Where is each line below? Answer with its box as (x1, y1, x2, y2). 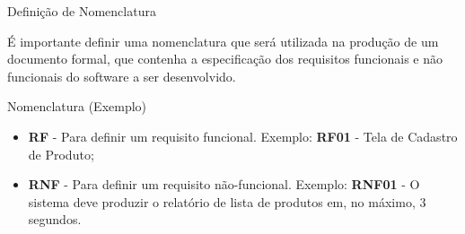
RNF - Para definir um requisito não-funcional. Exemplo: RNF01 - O (28, 175, 420, 194)
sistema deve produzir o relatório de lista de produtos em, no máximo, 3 (28, 192, 426, 211)
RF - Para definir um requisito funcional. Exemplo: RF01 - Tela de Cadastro (28, 126, 458, 145)
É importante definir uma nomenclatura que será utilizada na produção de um (7, 31, 439, 50)
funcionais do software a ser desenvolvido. (7, 66, 236, 85)
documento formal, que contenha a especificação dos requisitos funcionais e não (7, 49, 443, 68)
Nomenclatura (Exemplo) (7, 97, 147, 116)
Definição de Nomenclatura (7, 2, 156, 20)
